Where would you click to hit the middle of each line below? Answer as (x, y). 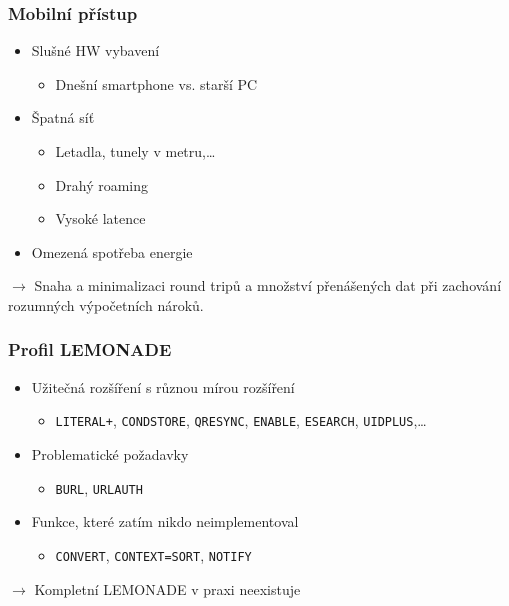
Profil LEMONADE (90, 349)
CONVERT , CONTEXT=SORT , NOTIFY (153, 554)
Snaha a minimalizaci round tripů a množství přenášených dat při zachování (268, 285)
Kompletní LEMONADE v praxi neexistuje (167, 588)
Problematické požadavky (110, 454)
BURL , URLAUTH (99, 487)
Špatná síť (63, 117)
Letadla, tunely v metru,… (135, 151)
